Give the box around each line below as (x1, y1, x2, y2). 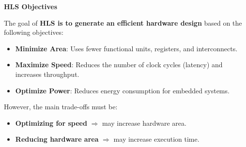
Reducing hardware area (15, 134, 99, 144)
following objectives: (4, 27, 63, 37)
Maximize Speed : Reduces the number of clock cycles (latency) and (15, 59, 223, 70)
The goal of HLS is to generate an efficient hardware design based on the (4, 17, 242, 28)
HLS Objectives (4, 1, 58, 11)
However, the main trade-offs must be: (4, 102, 118, 112)
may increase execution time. (113, 134, 200, 144)
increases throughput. (15, 69, 79, 79)
